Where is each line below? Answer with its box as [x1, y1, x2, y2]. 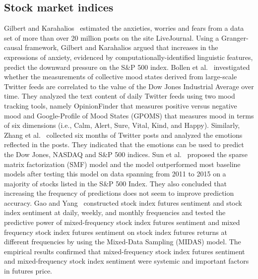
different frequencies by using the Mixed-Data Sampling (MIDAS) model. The [4, 236, 241, 247]
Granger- [221, 32, 249, 43]
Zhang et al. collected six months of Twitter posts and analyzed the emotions [4, 129, 243, 140]
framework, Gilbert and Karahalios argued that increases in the [25, 42, 218, 53]
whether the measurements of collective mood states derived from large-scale [4, 71, 237, 82]
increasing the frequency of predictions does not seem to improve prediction [4, 188, 234, 198]
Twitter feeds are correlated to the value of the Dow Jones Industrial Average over [4, 81, 254, 91]
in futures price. [4, 266, 53, 276]
